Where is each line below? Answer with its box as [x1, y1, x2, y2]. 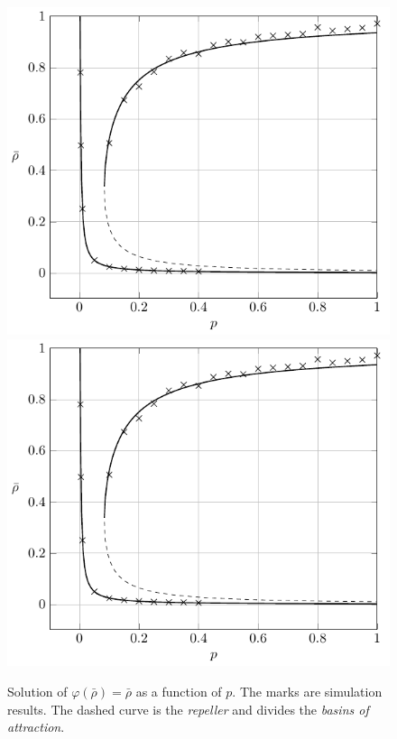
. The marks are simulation [232, 682, 383, 700]
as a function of [135, 682, 222, 700]
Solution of [7, 682, 68, 700]
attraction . [7, 717, 65, 736]
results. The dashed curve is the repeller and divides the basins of [7, 699, 369, 718]
